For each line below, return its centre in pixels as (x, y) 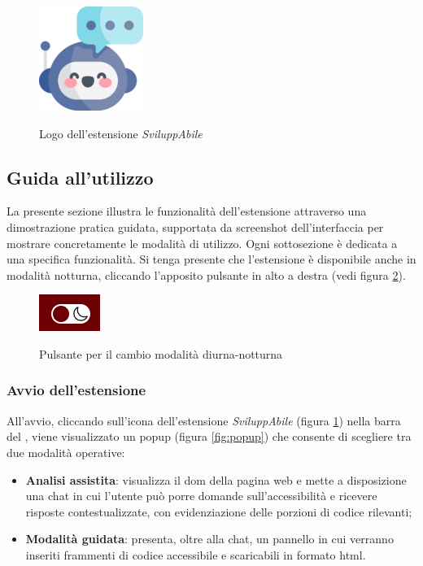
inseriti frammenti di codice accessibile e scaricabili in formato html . (196, 554)
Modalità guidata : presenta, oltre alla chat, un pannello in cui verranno (209, 539)
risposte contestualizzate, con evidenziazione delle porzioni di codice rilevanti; (219, 511)
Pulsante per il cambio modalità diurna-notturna (161, 353)
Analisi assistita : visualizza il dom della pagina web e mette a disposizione (216, 479)
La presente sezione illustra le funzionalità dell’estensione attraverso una (187, 211)
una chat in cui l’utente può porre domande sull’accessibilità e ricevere (201, 496)
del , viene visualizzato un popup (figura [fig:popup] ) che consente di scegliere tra (209, 436)
